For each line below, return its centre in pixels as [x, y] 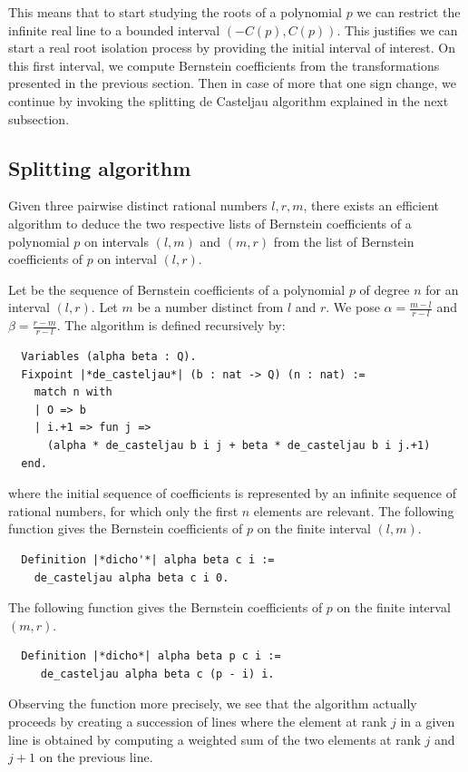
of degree [385, 289]
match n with [73, 392]
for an [442, 289]
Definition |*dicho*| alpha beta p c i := [151, 656]
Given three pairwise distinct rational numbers [138, 205]
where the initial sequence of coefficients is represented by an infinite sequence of [232, 493]
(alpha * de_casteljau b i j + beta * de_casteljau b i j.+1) [239, 445]
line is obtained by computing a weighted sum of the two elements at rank [214, 739]
